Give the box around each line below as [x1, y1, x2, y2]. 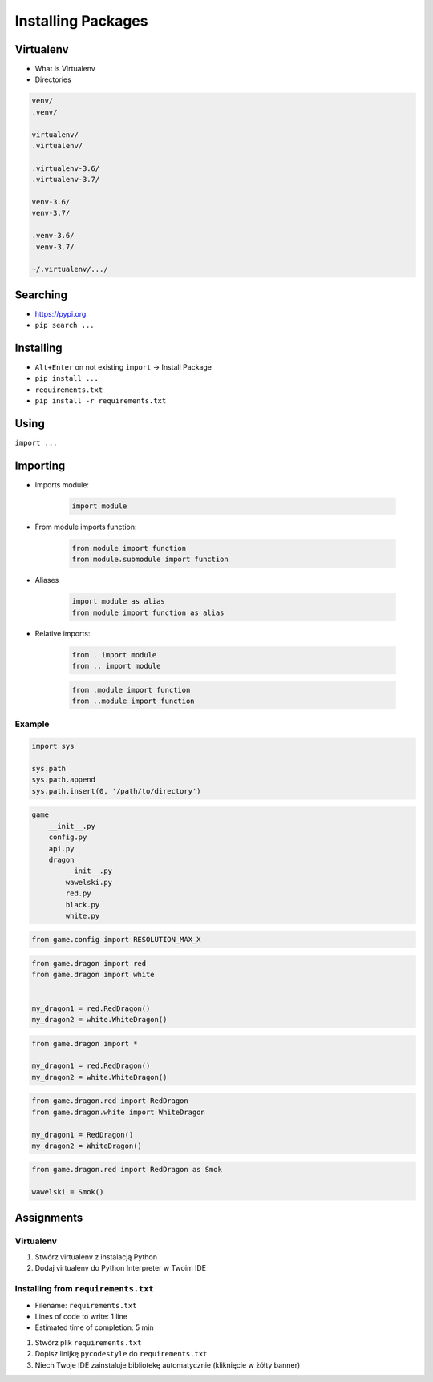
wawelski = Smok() [31, 1187, 104, 1197]
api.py [48, 844, 75, 853]
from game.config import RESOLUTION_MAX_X [31, 935, 201, 944]
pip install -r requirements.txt [34, 397, 167, 406]
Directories [34, 75, 71, 84]
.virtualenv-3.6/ [31, 164, 100, 172]
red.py [65, 889, 91, 898]
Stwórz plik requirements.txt [34, 1337, 142, 1347]
